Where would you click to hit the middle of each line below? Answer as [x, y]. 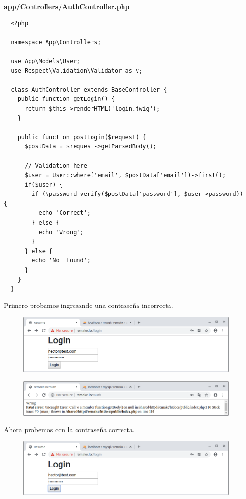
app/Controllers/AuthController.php [67, 6]
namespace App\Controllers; [56, 42]
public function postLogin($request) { [82, 137]
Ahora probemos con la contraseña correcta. [69, 429]
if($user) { [44, 185]
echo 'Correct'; [64, 213]
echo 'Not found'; [61, 261]
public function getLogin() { [66, 99]
